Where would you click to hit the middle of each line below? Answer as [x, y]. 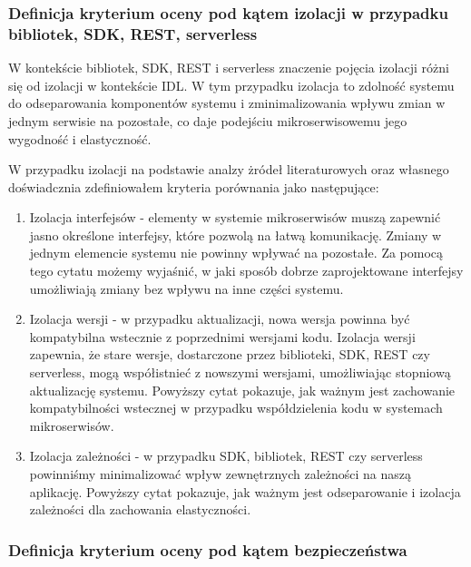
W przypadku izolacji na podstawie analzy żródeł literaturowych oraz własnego [229, 169]
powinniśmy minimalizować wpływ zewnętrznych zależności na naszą [221, 474]
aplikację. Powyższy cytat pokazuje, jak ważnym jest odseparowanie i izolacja [245, 491]
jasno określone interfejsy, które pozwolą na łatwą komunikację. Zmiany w [235, 235]
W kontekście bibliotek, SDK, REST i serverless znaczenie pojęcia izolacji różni [229, 68]
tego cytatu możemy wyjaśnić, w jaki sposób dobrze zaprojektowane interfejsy [246, 271]
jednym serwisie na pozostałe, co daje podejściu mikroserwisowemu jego [208, 120]
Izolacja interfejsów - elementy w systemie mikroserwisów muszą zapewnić [235, 217]
